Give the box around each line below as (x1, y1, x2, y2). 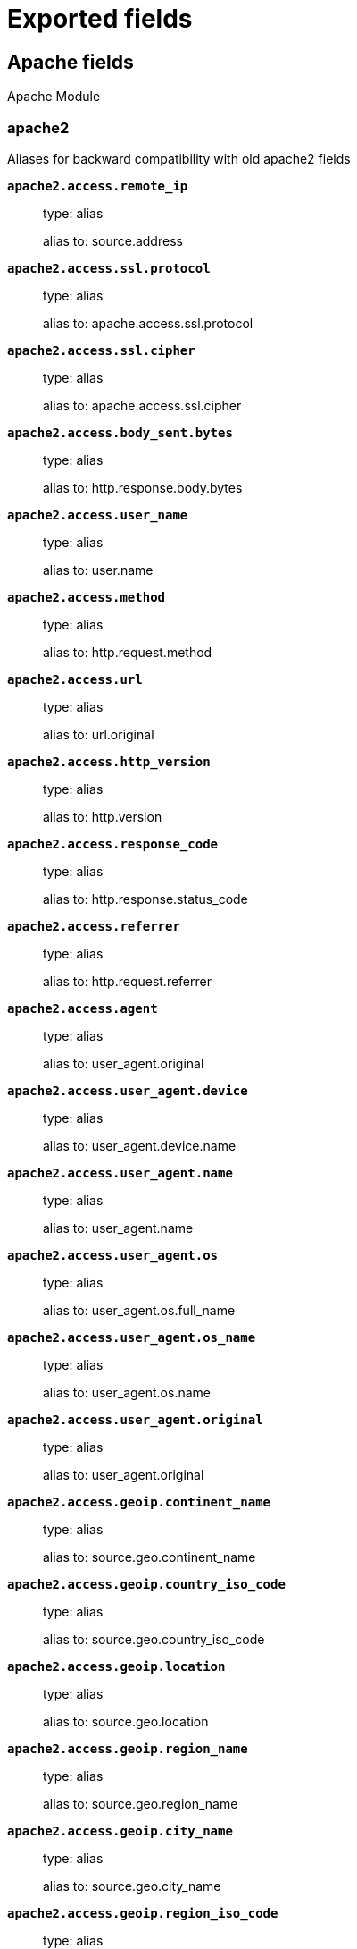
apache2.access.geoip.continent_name (7, 1494, 271, 1509)
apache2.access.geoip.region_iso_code (7, 1905, 278, 1920)
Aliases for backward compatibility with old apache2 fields (7, 150, 351, 166)
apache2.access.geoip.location (7, 1658, 226, 1674)
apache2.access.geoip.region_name (7, 1741, 248, 1756)
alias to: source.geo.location (43, 1713, 209, 1729)
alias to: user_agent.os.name (43, 1384, 211, 1400)
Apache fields (7, 50, 134, 73)
